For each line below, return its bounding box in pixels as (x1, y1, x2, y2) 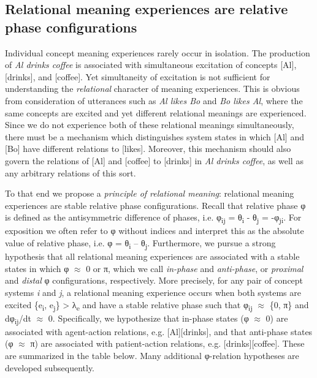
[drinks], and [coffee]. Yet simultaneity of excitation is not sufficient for (5, 70, 270, 83)
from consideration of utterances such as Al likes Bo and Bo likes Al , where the (5, 94, 303, 107)
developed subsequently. (5, 361, 95, 374)
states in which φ (5, 262, 69, 274)
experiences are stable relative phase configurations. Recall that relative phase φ (5, 198, 306, 211)
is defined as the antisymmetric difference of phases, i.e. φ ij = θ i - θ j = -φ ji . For (5, 211, 302, 225)
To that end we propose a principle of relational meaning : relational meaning (5, 187, 294, 200)
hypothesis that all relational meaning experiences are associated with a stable (5, 250, 300, 263)
